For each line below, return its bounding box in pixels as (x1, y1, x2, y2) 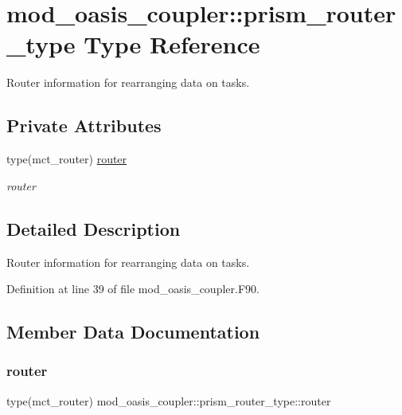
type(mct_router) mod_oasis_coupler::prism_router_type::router (6, 392, 331, 409)
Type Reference (84, 28, 260, 61)
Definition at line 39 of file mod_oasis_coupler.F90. (6, 280, 260, 297)
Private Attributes (6, 113, 162, 138)
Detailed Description (6, 216, 181, 241)
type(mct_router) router (6, 151, 127, 167)
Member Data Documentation (6, 319, 260, 344)
